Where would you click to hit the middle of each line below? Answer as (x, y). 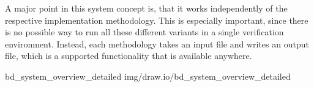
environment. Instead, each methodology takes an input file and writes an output (157, 43)
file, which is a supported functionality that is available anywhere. (129, 56)
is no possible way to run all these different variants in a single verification (144, 32)
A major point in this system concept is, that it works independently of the (146, 8)
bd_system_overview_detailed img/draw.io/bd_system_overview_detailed (148, 76)
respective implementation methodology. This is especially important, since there (157, 20)
